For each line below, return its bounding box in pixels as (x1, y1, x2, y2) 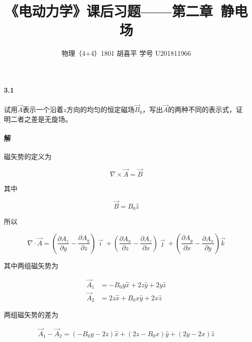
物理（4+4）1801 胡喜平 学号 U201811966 (61, 48, 191, 58)
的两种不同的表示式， (168, 104, 236, 114)
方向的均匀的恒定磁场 (67, 104, 135, 114)
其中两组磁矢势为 (4, 260, 58, 270)
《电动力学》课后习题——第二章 (4, 1, 213, 21)
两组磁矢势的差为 (4, 309, 58, 319)
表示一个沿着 (22, 104, 64, 114)
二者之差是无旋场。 (10, 114, 72, 124)
